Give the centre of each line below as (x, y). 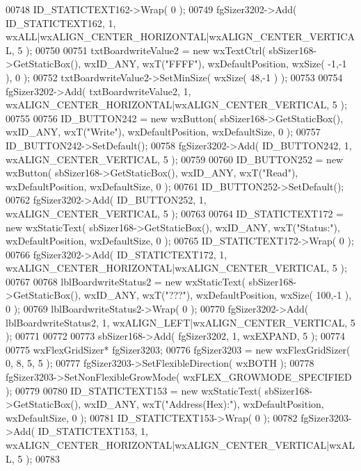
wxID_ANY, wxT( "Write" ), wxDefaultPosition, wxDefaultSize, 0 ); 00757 (163, 132)
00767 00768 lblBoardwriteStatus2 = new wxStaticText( (126, 281)
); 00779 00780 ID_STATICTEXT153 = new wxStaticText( (134, 390)
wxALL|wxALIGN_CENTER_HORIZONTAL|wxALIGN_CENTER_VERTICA (180, 36)
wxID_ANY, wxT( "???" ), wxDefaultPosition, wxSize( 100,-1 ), (218, 295)
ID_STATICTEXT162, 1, (61, 23)
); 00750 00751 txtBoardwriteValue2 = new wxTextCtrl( (145, 50)
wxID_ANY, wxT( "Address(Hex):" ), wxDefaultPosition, (204, 404)
